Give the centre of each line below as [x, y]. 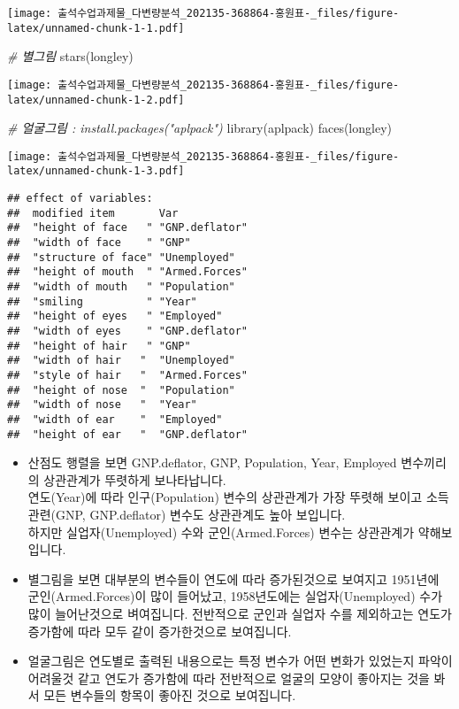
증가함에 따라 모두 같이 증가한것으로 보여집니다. [160, 631]
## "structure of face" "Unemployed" [121, 257]
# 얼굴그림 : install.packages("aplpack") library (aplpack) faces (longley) [199, 128]
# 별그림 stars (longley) [70, 56]
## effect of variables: [80, 199]
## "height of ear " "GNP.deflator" [128, 434]
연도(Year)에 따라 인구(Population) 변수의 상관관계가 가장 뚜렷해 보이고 [225, 497]
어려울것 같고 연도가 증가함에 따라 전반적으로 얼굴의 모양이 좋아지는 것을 [229, 678]
